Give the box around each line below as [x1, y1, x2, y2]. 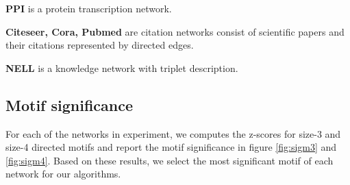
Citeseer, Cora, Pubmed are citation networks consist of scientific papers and [5, 24, 345, 38]
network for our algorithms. [5, 166, 121, 181]
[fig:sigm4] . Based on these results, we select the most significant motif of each [5, 153, 334, 167]
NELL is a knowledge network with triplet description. [5, 60, 238, 75]
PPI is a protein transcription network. [5, 1, 172, 15]
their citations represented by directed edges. [5, 38, 194, 52]
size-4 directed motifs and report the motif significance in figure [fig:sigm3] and [5, 140, 337, 154]
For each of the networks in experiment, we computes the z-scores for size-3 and [5, 126, 341, 140]
